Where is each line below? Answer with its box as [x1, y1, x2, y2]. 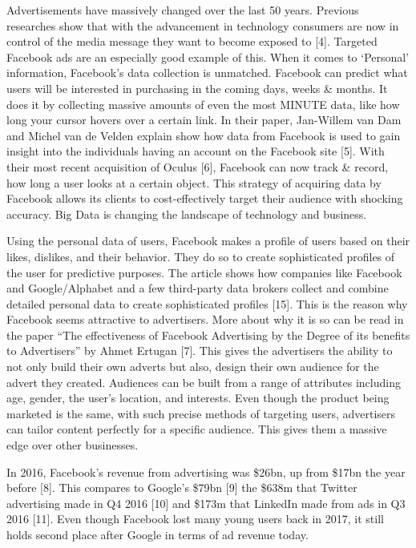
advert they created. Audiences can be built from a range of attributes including [6, 373, 401, 390]
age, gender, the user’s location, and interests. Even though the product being [6, 389, 390, 406]
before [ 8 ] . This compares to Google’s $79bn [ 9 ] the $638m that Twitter [6, 479, 357, 496]
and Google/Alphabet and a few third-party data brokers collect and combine [6, 280, 389, 296]
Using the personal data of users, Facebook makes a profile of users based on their [6, 232, 410, 249]
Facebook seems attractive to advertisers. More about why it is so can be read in [6, 311, 404, 328]
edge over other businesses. [6, 437, 139, 453]
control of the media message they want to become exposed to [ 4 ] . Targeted [6, 33, 378, 50]
